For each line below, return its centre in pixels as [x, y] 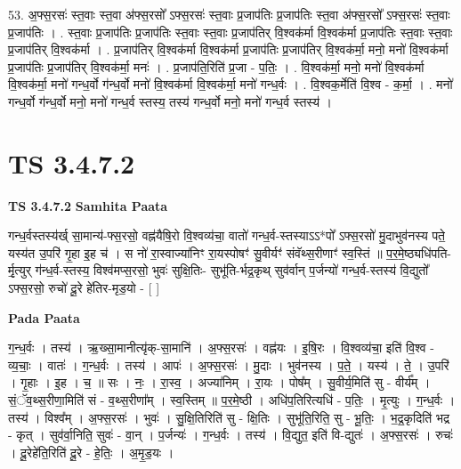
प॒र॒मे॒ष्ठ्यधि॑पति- [419, 252]
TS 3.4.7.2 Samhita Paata [88, 205]
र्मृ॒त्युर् [20, 270]
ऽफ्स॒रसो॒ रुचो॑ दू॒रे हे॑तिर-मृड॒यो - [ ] [84, 288]
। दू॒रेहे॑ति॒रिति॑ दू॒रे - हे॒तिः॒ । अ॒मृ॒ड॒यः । [91, 452]
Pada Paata [44, 317]
